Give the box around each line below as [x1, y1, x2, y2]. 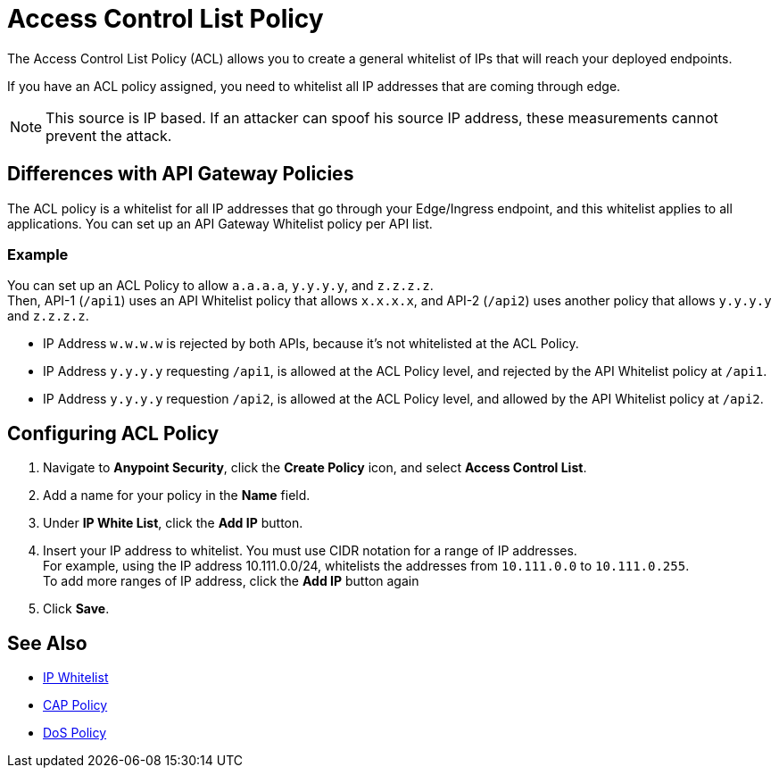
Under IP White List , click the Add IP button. [43, 515, 303, 531]
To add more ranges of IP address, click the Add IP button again [43, 573, 419, 589]
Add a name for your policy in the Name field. [43, 487, 311, 504]
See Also [7, 631, 87, 654]
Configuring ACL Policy [7, 421, 220, 445]
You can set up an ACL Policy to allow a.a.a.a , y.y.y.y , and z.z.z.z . [7, 278, 434, 294]
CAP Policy [43, 697, 108, 713]
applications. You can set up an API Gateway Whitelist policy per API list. [7, 215, 433, 231]
